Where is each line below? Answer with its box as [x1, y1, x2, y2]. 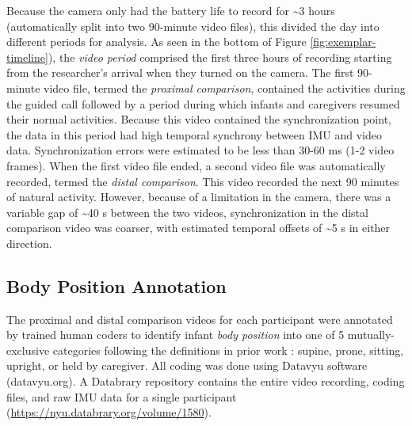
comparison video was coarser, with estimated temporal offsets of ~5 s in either [6, 219, 391, 236]
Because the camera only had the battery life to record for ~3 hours [6, 2, 335, 18]
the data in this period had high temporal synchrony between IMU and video [6, 126, 382, 143]
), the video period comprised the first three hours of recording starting [48, 48, 392, 65]
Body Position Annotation [6, 273, 227, 298]
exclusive [6, 341, 50, 358]
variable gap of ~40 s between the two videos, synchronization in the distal [6, 203, 368, 220]
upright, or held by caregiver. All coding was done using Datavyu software [6, 357, 368, 374]
